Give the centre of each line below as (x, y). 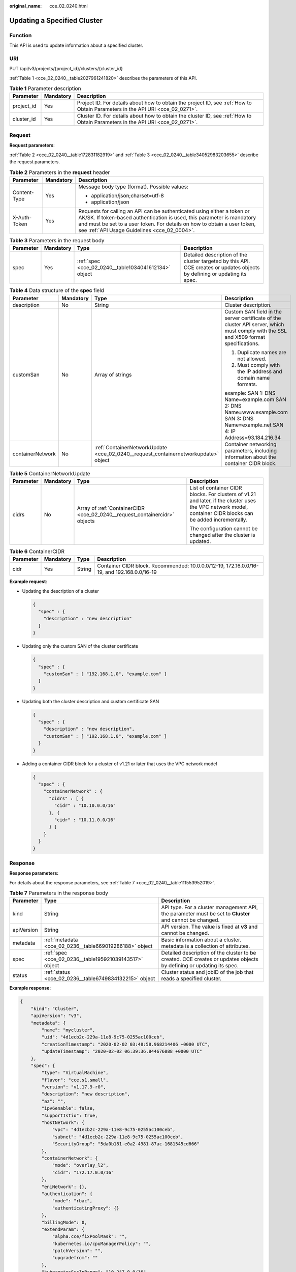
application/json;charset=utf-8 (128, 195)
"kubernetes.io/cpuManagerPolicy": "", (102, 1244)
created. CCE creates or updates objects (210, 959)
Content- (23, 192)
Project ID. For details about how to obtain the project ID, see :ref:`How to (165, 103)
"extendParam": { (63, 1229)
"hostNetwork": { (63, 1123)
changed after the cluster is (223, 535)
